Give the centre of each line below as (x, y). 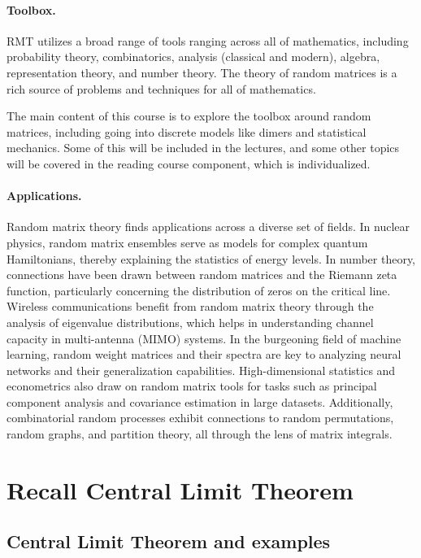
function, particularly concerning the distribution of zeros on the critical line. (199, 290)
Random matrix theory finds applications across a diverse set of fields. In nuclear (208, 227)
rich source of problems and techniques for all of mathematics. (161, 88)
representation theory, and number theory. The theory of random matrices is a (202, 72)
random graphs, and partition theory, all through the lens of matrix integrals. (200, 434)
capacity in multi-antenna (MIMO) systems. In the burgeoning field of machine (204, 338)
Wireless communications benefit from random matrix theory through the (190, 306)
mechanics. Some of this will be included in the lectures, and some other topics (203, 148)
